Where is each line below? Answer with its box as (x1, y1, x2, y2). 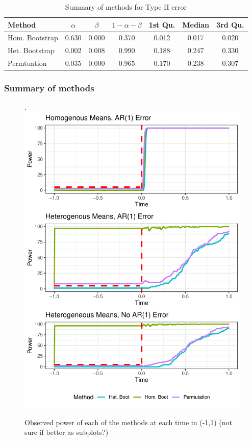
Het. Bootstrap (8, 45, 55, 56)
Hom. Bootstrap (8, 32, 58, 43)
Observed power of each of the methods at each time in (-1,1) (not (24, 416, 232, 427)
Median (182, 19, 210, 30)
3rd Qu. (216, 19, 244, 30)
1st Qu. (148, 19, 175, 30)
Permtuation (8, 58, 47, 68)
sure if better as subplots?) (24, 427, 109, 437)
